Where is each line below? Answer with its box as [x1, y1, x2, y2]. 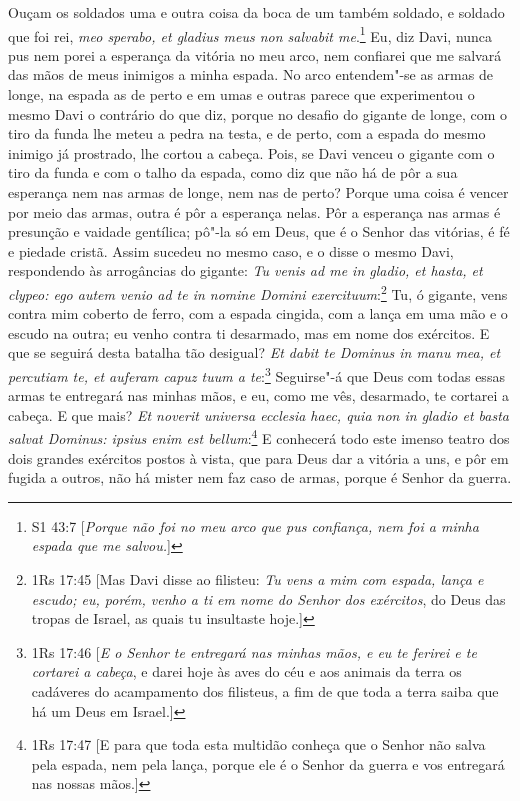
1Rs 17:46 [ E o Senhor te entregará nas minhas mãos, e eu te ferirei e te [31, 641, 477, 662]
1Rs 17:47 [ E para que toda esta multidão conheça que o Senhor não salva [31, 734, 486, 755]
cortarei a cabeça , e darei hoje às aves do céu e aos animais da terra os [31, 661, 462, 682]
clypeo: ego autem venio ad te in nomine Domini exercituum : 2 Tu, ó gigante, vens [8, 280, 508, 304]
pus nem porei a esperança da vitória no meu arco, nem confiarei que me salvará [8, 44, 502, 65]
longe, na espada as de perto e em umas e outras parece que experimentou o [8, 84, 475, 105]
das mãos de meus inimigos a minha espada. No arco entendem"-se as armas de [8, 64, 493, 85]
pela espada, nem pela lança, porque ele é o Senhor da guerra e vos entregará [31, 753, 505, 774]
